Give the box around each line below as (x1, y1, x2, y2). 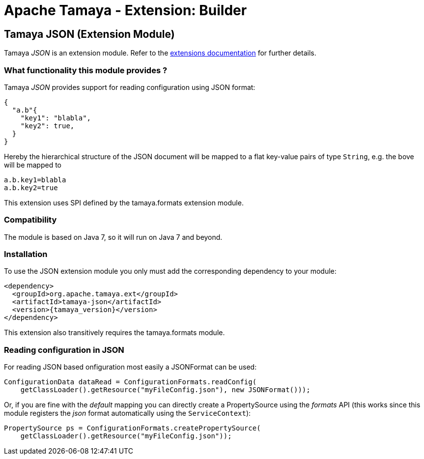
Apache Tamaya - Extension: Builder (4, 2, 247, 19)
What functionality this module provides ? (4, 65, 168, 75)
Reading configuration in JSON (4, 344, 124, 355)
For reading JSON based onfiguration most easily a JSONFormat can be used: (4, 363, 257, 372)
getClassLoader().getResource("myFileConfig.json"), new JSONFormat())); (20, 386, 311, 394)
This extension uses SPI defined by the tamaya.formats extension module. (4, 198, 244, 207)
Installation (4, 249, 48, 259)
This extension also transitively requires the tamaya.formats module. (4, 328, 225, 337)
